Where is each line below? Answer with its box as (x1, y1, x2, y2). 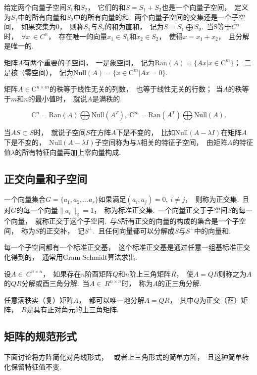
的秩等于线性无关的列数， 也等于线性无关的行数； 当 (49, 84, 223, 94)
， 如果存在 (43, 268, 81, 279)
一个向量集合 (4, 194, 46, 204)
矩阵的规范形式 (4, 328, 77, 344)
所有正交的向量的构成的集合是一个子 (121, 216, 239, 226)
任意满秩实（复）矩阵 (4, 294, 73, 305)
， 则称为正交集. (185, 194, 239, 204)
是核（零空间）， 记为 (4, 67, 73, 77)
